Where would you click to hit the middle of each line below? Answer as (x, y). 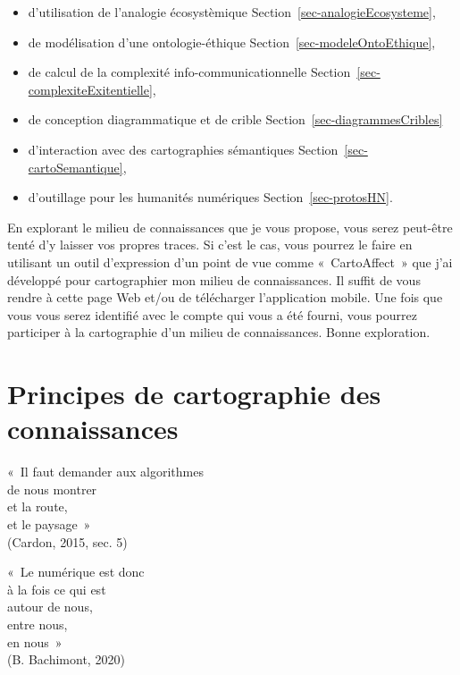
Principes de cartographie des (194, 394)
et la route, (38, 506)
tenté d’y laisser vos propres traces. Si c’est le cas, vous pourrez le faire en (210, 245)
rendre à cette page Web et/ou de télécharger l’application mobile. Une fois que (225, 297)
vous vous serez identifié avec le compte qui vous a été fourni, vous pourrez (212, 314)
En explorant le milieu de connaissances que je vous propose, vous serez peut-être (230, 227)
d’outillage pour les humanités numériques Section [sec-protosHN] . (210, 197)
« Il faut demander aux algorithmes (105, 472)
